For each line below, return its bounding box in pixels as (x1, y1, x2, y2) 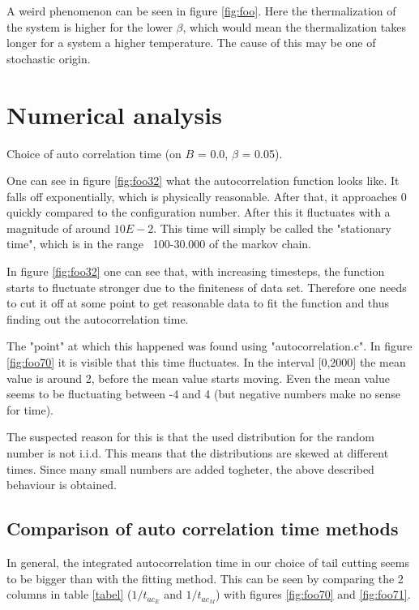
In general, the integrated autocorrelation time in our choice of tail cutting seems (6, 553, 409, 570)
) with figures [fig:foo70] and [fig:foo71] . (216, 586, 411, 603)
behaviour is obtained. (6, 476, 117, 493)
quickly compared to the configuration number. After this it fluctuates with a (6, 204, 391, 221)
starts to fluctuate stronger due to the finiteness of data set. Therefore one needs (6, 278, 407, 295)
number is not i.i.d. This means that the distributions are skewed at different (6, 445, 389, 461)
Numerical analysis (6, 97, 222, 131)
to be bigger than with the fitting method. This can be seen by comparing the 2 (6, 569, 404, 586)
